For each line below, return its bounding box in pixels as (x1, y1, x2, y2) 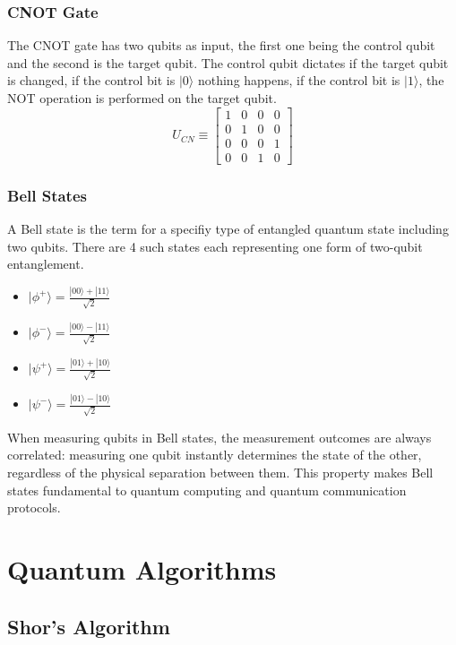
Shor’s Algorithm (7, 612, 170, 640)
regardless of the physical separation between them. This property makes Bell (7, 462, 434, 481)
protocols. (7, 498, 61, 517)
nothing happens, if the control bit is (197, 71, 400, 90)
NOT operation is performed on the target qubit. (7, 89, 277, 107)
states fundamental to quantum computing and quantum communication (7, 480, 407, 499)
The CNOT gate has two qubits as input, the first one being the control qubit (7, 36, 435, 55)
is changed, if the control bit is (7, 71, 176, 90)
